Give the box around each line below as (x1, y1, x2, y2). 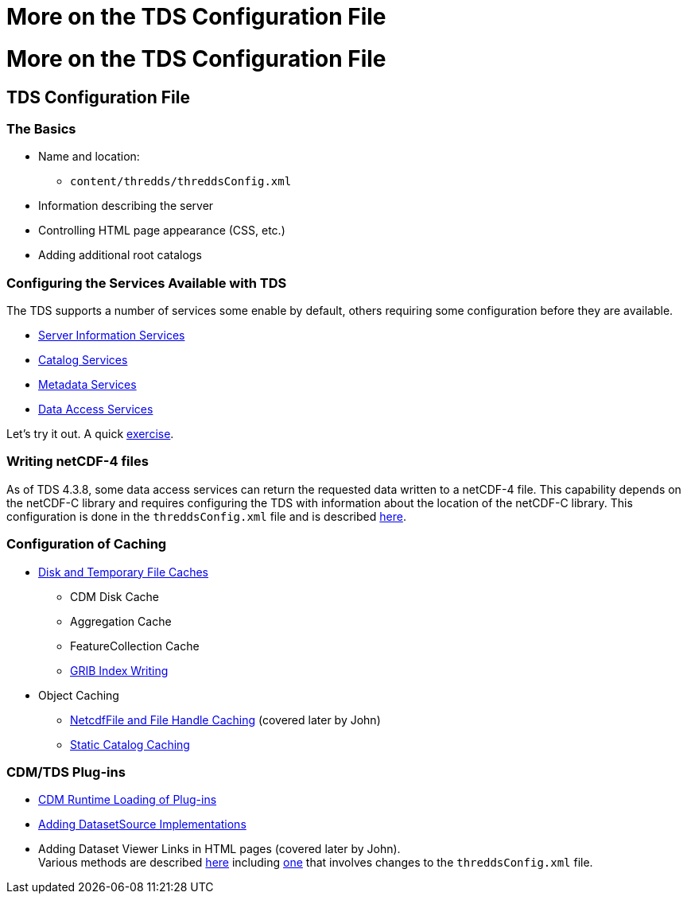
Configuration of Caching (6, 536, 167, 553)
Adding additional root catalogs (38, 248, 202, 262)
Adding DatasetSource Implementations (38, 817, 246, 832)
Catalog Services (38, 353, 128, 367)
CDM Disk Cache (70, 589, 159, 603)
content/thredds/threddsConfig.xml (70, 175, 292, 188)
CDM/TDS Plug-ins (6, 763, 126, 780)
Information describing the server (38, 199, 214, 213)
